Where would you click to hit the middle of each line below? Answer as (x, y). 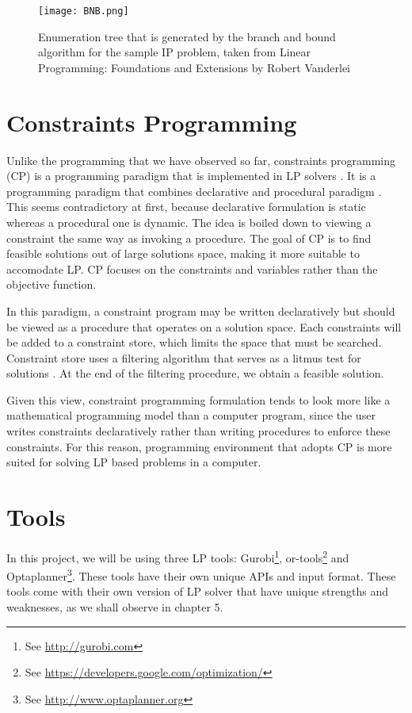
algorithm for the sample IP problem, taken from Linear (175, 52)
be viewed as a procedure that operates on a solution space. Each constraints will (204, 326)
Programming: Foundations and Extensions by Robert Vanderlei (195, 67)
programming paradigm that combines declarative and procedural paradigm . (194, 191)
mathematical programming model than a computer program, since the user (191, 415)
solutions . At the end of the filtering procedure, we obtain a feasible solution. (195, 373)
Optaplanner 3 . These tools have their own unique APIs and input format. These (201, 575)
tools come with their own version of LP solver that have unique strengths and (197, 591)
